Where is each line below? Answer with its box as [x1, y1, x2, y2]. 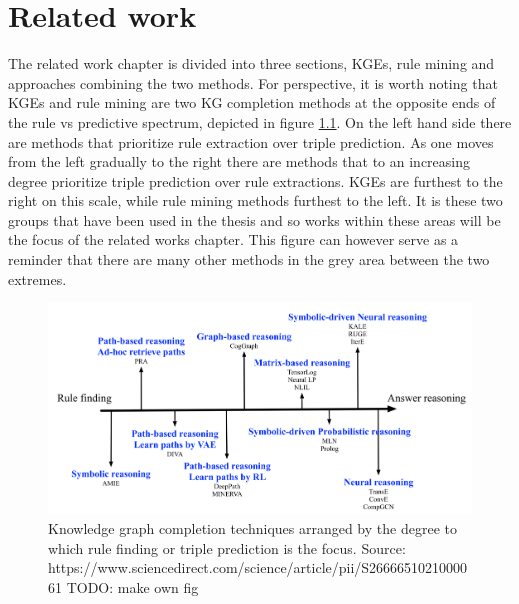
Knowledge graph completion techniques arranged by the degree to [48, 518, 457, 539]
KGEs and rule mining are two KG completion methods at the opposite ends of [8, 92, 496, 113]
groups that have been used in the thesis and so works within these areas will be [8, 209, 501, 230]
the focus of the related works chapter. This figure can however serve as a [8, 229, 459, 250]
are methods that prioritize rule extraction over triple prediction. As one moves [8, 131, 494, 152]
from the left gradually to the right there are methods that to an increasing [8, 151, 471, 172]
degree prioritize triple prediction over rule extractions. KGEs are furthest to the [8, 170, 503, 191]
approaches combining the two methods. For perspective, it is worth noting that [8, 72, 498, 93]
